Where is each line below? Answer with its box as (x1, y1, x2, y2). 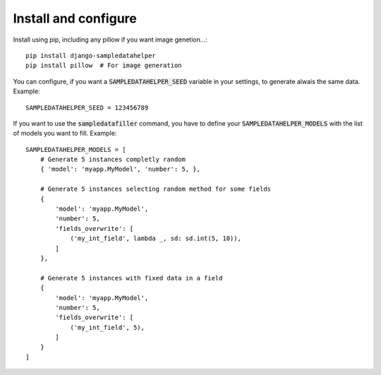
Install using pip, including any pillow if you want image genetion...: (13, 35, 208, 44)
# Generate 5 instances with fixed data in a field (40, 274, 223, 282)
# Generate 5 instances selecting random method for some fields (40, 185, 272, 194)
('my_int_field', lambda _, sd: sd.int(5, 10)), (70, 234, 241, 243)
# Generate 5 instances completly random (40, 155, 186, 164)
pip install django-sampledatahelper (25, 52, 157, 59)
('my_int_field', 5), (70, 323, 145, 331)
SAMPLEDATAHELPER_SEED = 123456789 (25, 103, 149, 112)
